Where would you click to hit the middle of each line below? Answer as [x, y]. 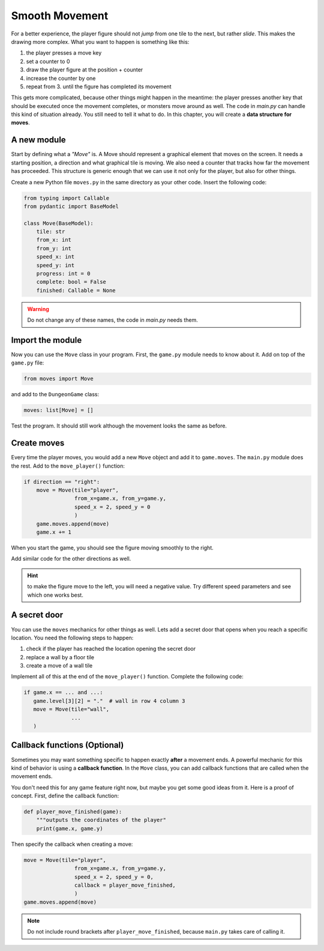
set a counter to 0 [48, 61]
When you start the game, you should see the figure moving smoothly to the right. [112, 548]
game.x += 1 [54, 532]
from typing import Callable [67, 198]
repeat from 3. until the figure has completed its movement [99, 86]
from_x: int [54, 240]
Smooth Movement [60, 16]
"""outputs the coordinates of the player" [101, 820]
